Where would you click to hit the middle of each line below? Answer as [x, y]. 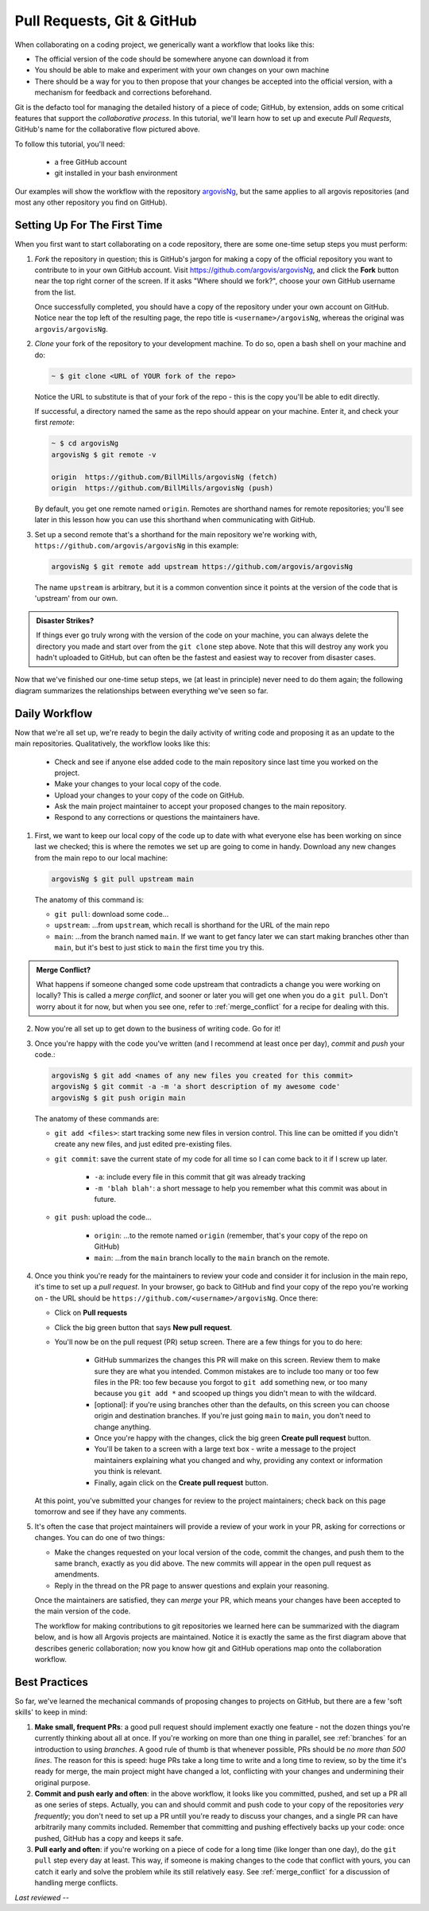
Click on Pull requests [91, 1312]
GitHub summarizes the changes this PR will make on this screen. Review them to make [237, 1360]
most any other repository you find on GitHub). [91, 202]
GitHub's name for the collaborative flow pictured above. [107, 129]
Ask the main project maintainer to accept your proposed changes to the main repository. [201, 806]
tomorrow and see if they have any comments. [110, 1511]
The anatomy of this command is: [89, 899]
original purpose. [62, 1782]
